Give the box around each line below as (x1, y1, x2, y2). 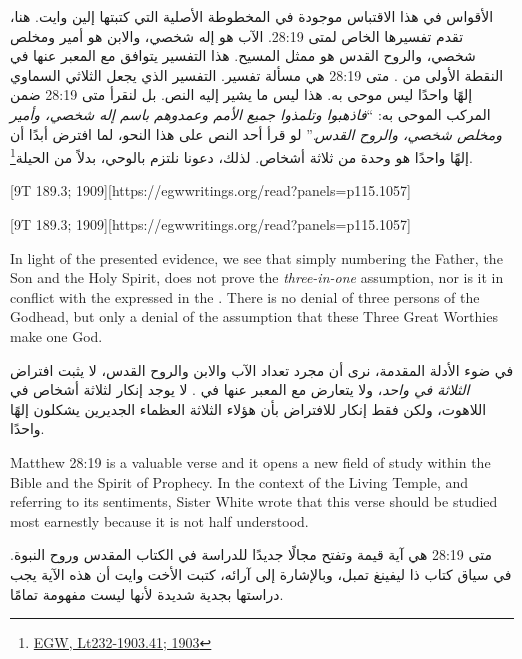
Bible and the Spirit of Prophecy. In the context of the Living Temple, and (10, 471, 469, 492)
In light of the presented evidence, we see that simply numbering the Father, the (10, 247, 503, 268)
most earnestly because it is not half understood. (10, 510, 309, 531)
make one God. (10, 325, 103, 346)
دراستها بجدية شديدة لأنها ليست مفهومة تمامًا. (10, 583, 284, 604)
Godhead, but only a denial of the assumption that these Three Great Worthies (10, 306, 498, 327)
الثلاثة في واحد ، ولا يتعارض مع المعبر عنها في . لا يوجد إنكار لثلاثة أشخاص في (10, 379, 470, 400)
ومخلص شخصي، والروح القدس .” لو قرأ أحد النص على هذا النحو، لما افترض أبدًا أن (10, 123, 503, 144)
